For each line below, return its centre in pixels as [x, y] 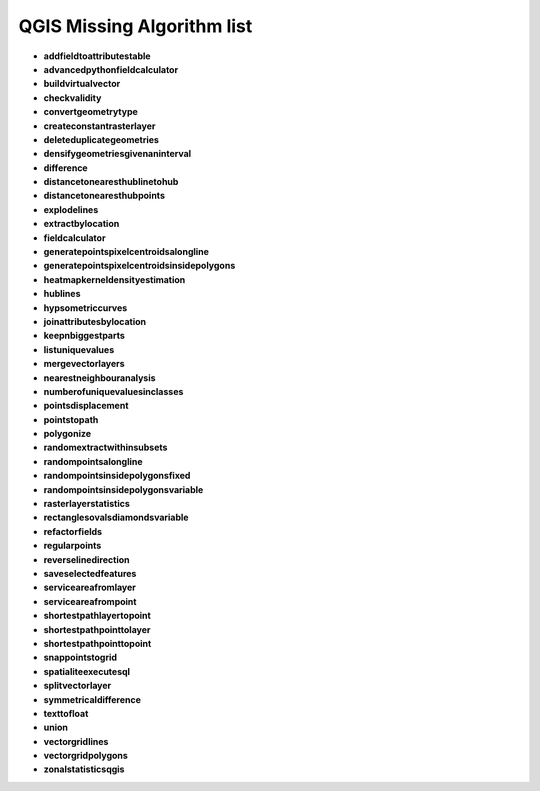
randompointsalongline [93, 461]
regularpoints [72, 546]
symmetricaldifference [92, 699]
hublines [62, 294]
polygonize [67, 434]
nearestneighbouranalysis [99, 377]
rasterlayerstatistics [86, 504]
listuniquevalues [79, 349]
